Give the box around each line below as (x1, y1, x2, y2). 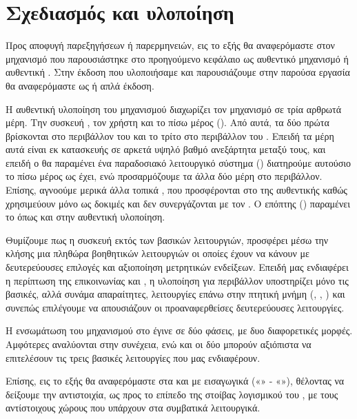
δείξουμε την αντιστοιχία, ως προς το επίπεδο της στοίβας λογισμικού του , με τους (6, 387, 338, 401)
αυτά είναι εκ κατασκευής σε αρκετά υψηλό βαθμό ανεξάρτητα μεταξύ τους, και (6, 142, 326, 156)
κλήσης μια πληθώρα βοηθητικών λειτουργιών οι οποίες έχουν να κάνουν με (6, 246, 309, 260)
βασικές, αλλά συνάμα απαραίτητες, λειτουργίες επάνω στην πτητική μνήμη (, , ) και (6, 287, 345, 301)
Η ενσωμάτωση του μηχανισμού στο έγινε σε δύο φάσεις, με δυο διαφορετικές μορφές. (6, 323, 353, 338)
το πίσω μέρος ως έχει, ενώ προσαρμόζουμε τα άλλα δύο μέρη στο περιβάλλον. (6, 169, 323, 183)
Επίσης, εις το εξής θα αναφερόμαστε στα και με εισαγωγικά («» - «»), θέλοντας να (6, 374, 345, 388)
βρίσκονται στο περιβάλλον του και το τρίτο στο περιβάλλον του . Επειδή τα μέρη (6, 128, 334, 143)
